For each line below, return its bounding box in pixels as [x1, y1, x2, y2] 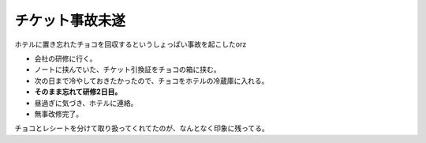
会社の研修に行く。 [34, 54, 97, 63]
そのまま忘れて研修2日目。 [34, 87, 122, 96]
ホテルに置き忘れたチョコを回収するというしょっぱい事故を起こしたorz [14, 40, 247, 49]
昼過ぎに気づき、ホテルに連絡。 [34, 98, 138, 107]
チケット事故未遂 [14, 12, 126, 29]
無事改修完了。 [34, 109, 83, 119]
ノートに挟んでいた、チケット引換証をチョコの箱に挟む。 [34, 65, 221, 74]
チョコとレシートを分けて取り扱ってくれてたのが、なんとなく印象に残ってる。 [14, 123, 270, 134]
